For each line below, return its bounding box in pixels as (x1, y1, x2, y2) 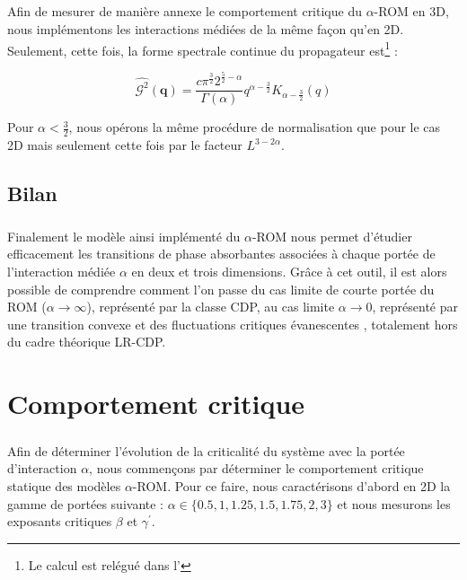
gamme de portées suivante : (7, 494, 163, 513)
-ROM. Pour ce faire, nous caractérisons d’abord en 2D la (132, 476, 451, 495)
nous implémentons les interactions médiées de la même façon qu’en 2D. (7, 19, 404, 38)
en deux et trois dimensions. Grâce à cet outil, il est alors (131, 262, 447, 280)
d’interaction (7, 459, 77, 478)
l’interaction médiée (7, 262, 116, 280)
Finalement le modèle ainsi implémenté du (7, 226, 241, 245)
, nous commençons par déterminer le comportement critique (89, 459, 424, 478)
